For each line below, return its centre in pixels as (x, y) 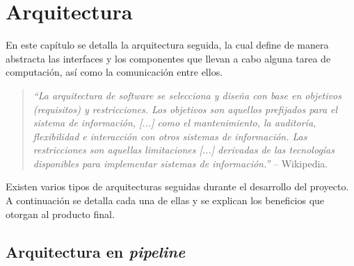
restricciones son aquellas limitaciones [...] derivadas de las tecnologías (184, 150)
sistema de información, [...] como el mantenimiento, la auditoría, (175, 123)
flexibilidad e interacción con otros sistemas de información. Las (170, 136)
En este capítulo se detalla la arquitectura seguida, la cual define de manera (167, 45)
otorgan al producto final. (60, 214)
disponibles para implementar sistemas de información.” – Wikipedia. (180, 163)
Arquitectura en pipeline (96, 251)
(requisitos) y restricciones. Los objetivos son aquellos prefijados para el (185, 109)
